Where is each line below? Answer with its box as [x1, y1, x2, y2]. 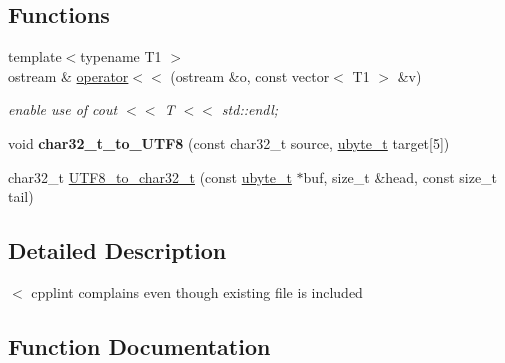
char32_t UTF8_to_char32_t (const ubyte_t [8, 166, 292, 187]
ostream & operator [8, 65, 129, 86]
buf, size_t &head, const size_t [303, 166, 498, 187]
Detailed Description [8, 235, 227, 266]
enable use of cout [8, 99, 118, 120]
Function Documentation [8, 330, 271, 361]
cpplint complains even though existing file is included [31, 281, 363, 302]
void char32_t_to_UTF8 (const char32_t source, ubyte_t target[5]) [8, 132, 450, 153]
